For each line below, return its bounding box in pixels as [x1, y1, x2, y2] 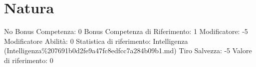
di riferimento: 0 [4, 55, 53, 65]
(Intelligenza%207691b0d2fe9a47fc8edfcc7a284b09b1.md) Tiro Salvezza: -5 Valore [4, 45, 252, 56]
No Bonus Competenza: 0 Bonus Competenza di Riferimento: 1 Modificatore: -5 [4, 26, 248, 36]
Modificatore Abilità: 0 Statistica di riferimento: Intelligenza [4, 35, 188, 46]
